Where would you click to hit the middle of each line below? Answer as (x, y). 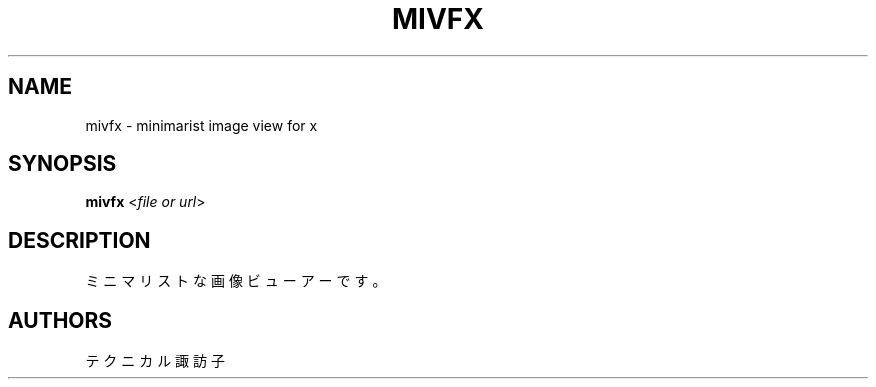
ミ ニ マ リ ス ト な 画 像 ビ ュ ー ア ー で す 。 (236, 281)
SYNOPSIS (62, 164)
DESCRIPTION (79, 240)
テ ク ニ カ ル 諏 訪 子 (155, 361)
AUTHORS (60, 320)
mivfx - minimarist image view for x (201, 125)
